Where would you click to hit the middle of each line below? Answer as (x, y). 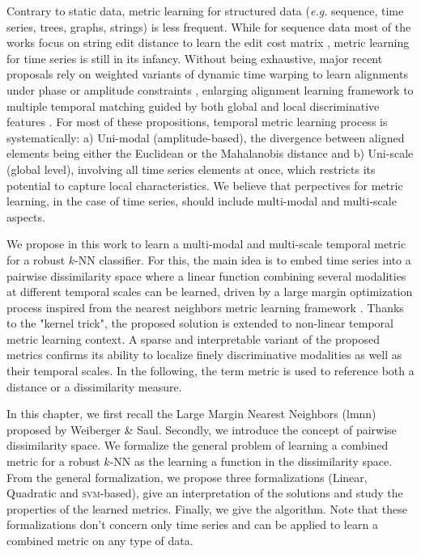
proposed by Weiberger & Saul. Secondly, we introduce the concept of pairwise (202, 429)
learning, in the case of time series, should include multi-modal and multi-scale (202, 201)
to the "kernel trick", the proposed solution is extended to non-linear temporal (200, 323)
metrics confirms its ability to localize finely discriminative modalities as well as (204, 355)
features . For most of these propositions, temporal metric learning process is (197, 122)
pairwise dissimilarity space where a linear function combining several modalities (206, 275)
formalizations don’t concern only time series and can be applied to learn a (192, 524)
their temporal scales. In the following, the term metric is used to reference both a (210, 371)
